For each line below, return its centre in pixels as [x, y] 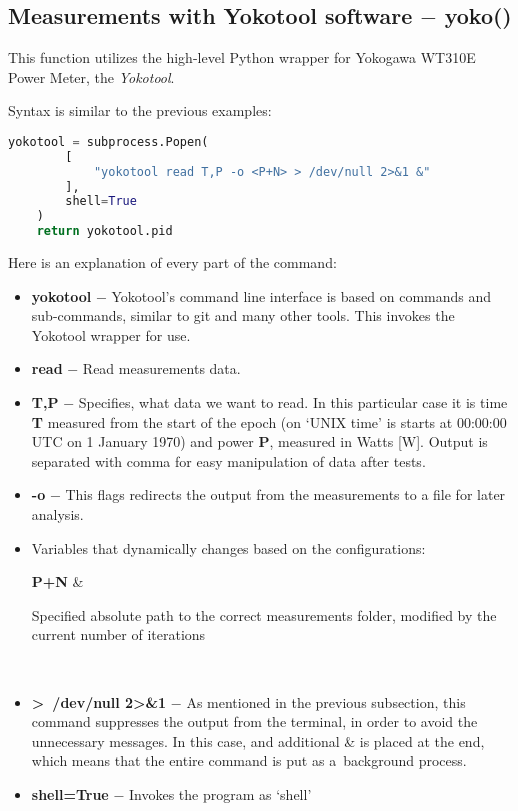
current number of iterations [118, 634]
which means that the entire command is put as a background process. [249, 760]
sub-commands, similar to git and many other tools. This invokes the [243, 315]
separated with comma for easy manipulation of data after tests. [228, 460]
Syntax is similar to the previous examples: [140, 110]
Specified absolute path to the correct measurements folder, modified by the [264, 614]
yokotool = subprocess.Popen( [108, 141]
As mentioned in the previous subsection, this [326, 701]
